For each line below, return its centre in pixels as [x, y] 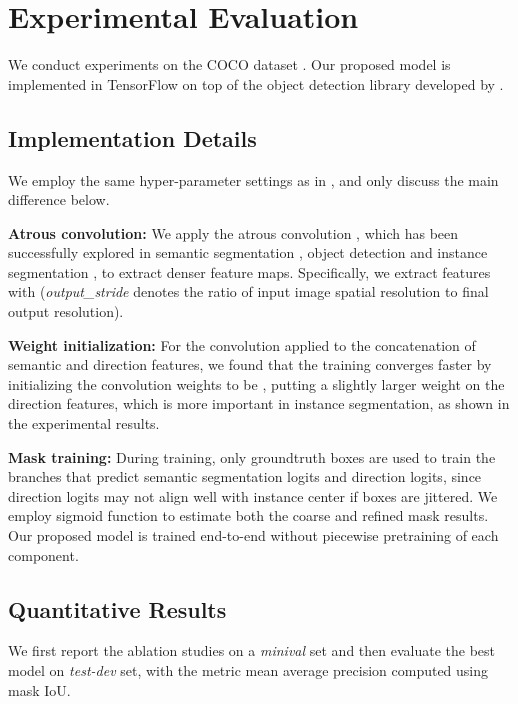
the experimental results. [84, 423]
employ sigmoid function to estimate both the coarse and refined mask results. [248, 515]
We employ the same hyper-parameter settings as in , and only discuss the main [253, 179]
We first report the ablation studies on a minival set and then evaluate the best [252, 650]
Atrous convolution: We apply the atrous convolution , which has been [233, 232]
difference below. [59, 199]
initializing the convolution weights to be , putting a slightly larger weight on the [256, 383]
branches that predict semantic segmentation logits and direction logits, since [245, 476]
